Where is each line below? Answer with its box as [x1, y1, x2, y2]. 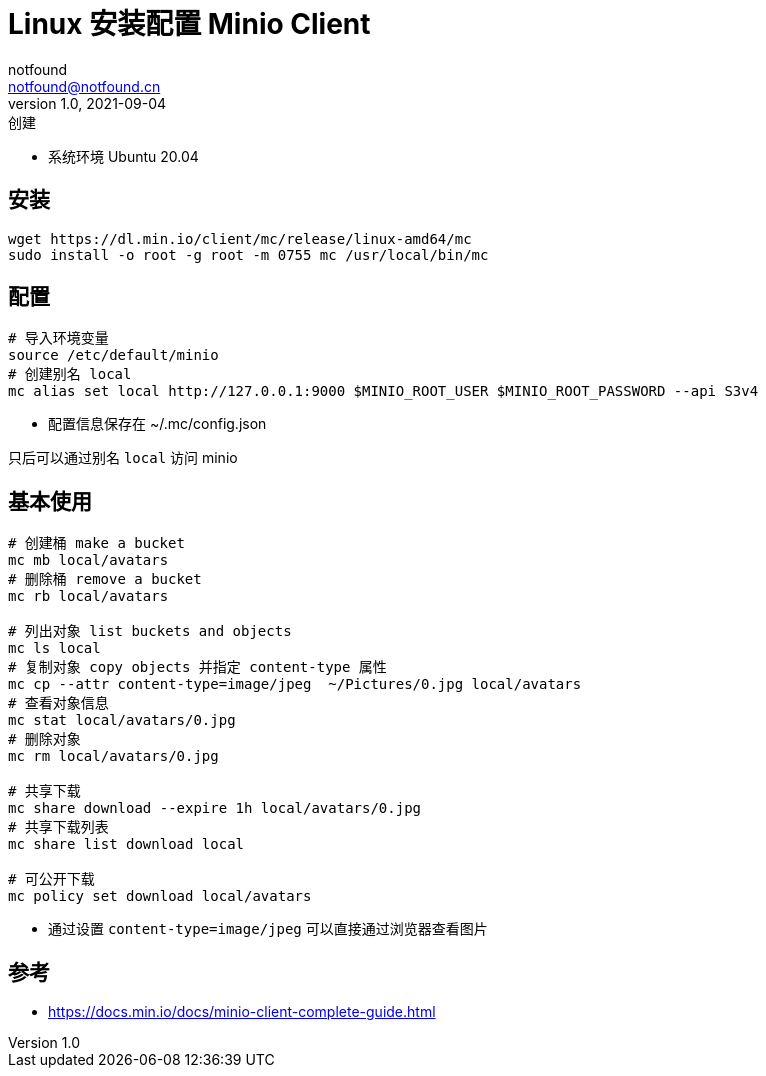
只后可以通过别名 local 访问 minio [8, 449, 238, 467]
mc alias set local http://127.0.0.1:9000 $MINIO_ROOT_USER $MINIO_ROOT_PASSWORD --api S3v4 [8, 383, 759, 400]
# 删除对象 [8, 731, 81, 748]
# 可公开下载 [8, 871, 95, 888]
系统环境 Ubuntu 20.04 [48, 147, 199, 165]
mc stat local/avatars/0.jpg [8, 712, 236, 729]
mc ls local [8, 640, 101, 657]
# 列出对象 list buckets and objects [8, 623, 292, 640]
